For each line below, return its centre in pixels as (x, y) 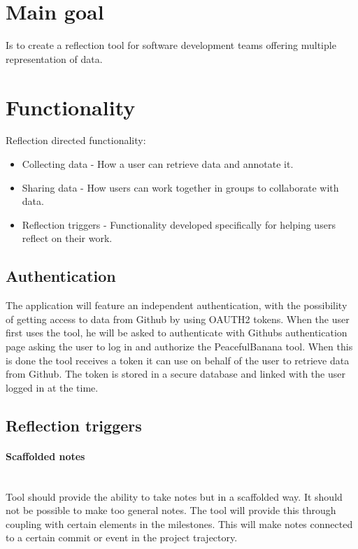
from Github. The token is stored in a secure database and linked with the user (176, 374)
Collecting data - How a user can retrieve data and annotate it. (158, 164)
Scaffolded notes (45, 456)
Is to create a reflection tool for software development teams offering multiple (171, 45)
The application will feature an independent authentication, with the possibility (177, 305)
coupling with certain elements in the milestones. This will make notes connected (179, 523)
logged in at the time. (52, 387)
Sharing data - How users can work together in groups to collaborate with (180, 187)
